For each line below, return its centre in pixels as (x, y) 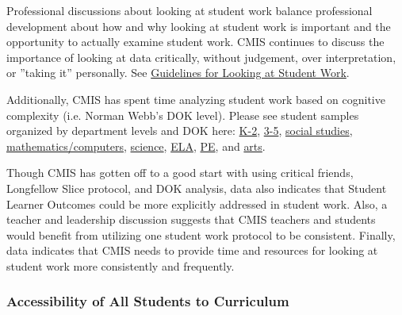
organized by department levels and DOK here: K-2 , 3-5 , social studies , (180, 131)
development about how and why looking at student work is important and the (199, 26)
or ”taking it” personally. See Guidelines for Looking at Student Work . (178, 73)
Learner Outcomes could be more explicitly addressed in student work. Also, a (197, 204)
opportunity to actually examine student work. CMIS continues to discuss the (195, 42)
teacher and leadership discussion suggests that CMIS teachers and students (191, 219)
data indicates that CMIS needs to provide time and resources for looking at (192, 250)
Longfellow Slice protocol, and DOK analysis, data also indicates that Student (197, 188)
